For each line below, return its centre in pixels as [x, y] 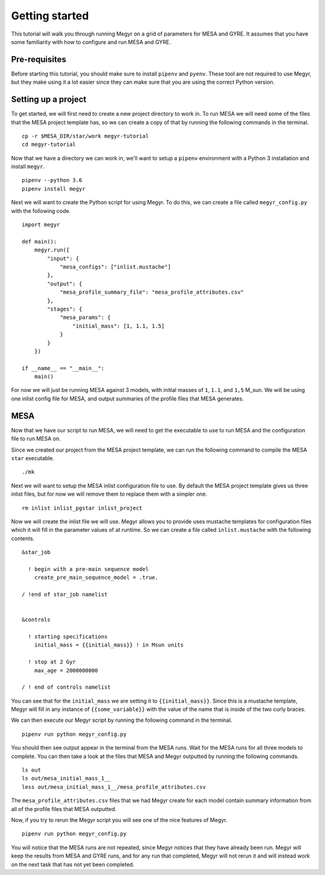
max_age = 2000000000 [66, 670]
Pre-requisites [39, 59]
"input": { [63, 258]
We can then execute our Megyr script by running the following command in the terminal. [122, 720]
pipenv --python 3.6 [52, 180]
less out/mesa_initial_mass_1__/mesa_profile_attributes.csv [114, 787]
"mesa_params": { [85, 317]
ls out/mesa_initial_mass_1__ [67, 779]
